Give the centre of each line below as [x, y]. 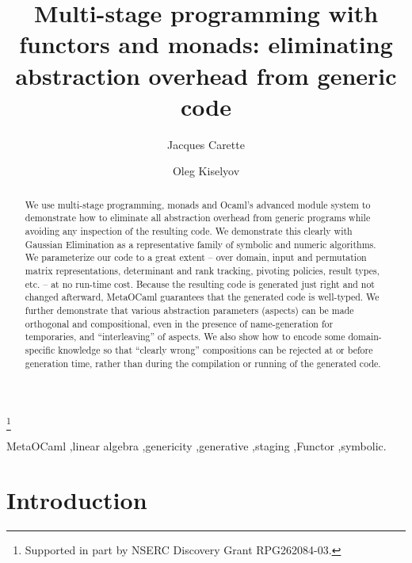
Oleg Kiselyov [206, 171]
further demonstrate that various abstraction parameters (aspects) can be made [189, 310]
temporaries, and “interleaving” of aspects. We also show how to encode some [185, 337]
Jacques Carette [206, 144]
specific [40, 349]
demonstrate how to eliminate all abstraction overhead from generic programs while [198, 218]
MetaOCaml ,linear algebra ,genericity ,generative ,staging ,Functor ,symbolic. [196, 445]
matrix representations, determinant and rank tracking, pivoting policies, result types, [202, 270]
